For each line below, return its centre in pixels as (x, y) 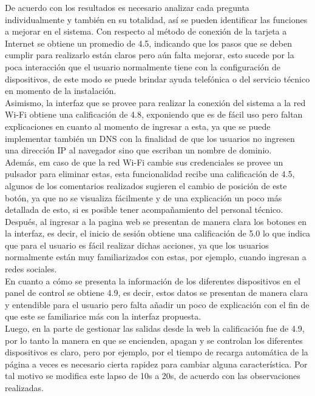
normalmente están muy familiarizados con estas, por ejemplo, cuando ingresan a (156, 257)
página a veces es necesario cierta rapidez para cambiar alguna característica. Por (156, 364)
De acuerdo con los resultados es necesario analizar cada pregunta (127, 7)
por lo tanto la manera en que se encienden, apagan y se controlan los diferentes (154, 340)
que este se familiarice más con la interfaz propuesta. (103, 316)
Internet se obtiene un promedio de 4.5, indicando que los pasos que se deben (148, 43)
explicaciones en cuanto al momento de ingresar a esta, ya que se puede (138, 126)
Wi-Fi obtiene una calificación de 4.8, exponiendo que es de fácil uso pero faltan (154, 114)
